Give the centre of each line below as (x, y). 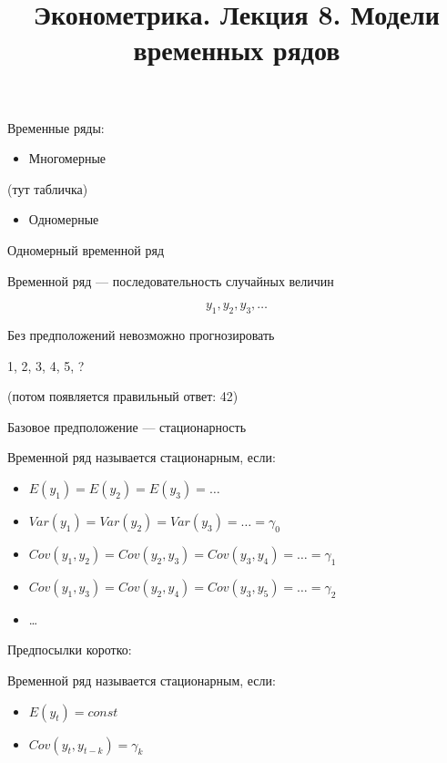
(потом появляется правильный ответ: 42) (123, 396)
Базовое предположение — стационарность (127, 426)
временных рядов (237, 50)
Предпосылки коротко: (70, 650)
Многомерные (67, 158)
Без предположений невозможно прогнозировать (141, 334)
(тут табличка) (48, 188)
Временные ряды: (56, 127)
